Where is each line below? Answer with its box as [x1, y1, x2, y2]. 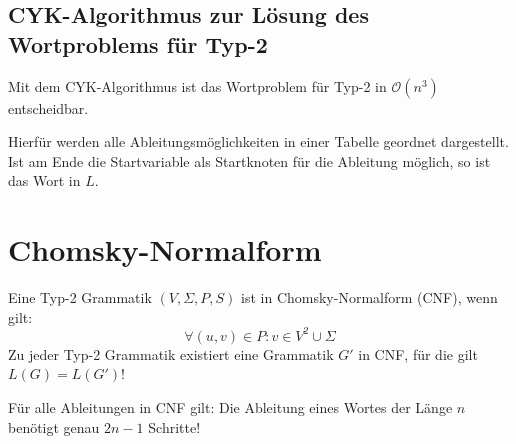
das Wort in [8, 170, 81, 191]
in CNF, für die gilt [358, 343, 478, 364]
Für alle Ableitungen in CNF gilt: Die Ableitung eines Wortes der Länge [8, 396, 453, 417]
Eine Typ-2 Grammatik [8, 287, 152, 308]
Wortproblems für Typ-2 [8, 28, 268, 59]
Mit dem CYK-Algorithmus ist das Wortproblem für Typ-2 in [8, 75, 387, 96]
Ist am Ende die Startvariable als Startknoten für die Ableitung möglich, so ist [8, 150, 491, 171]
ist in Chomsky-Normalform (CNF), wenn [241, 287, 498, 308]
